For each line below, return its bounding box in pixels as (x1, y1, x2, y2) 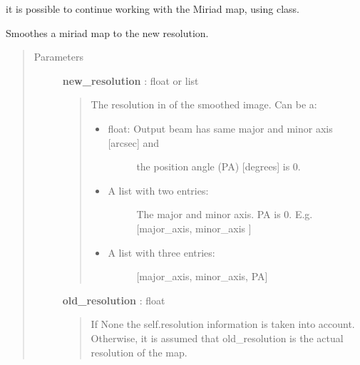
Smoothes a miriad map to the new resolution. (6, 25, 209, 40)
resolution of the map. (91, 344, 187, 359)
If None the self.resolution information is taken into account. (91, 317, 355, 331)
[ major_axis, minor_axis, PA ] (136, 269, 268, 284)
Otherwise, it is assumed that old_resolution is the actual (91, 330, 344, 345)
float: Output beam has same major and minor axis (108, 120, 333, 135)
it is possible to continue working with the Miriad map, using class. (6, 1, 299, 16)
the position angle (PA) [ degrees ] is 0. (136, 159, 301, 174)
